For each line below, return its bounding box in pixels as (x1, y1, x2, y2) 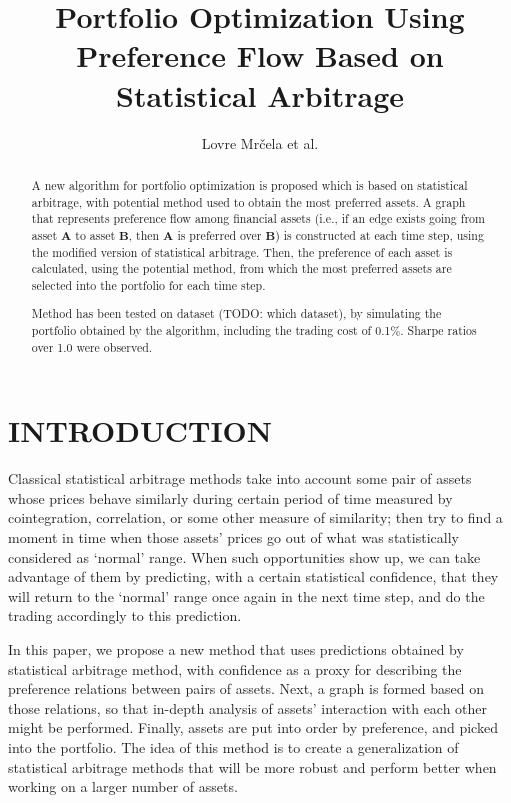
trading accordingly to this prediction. (8, 605, 242, 626)
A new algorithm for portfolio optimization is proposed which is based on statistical (31, 176, 468, 193)
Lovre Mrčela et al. (201, 132, 319, 153)
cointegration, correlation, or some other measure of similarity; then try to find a (8, 507, 503, 528)
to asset (75, 226, 116, 243)
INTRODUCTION (8, 410, 273, 451)
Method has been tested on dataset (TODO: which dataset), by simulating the (31, 305, 442, 322)
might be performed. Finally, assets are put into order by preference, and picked (8, 717, 498, 738)
